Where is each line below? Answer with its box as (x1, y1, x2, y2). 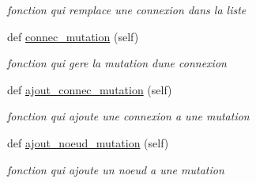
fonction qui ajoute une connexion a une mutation (7, 108, 250, 124)
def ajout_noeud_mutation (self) (7, 134, 169, 151)
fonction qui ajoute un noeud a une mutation (7, 161, 224, 177)
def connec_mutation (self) (7, 28, 139, 44)
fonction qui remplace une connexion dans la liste (7, 2, 247, 17)
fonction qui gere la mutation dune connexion (7, 55, 227, 71)
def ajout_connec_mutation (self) (7, 81, 172, 97)
